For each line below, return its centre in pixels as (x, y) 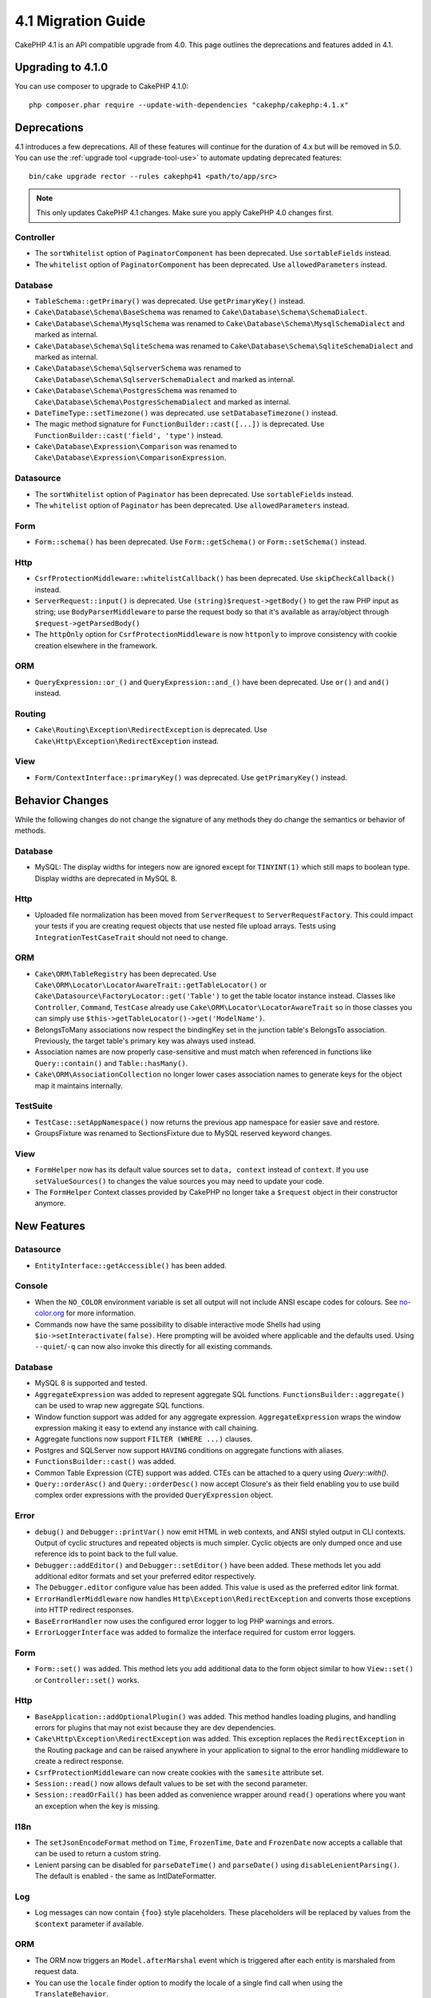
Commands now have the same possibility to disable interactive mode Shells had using (178, 1324)
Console (31, 1286)
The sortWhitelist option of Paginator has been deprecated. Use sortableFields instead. (194, 494)
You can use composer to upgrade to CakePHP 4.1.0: (102, 86)
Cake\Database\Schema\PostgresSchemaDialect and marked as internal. (163, 402)
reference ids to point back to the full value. (107, 1554)
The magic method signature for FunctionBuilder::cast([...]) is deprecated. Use (180, 424)
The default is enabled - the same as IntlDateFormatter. (126, 1876)
